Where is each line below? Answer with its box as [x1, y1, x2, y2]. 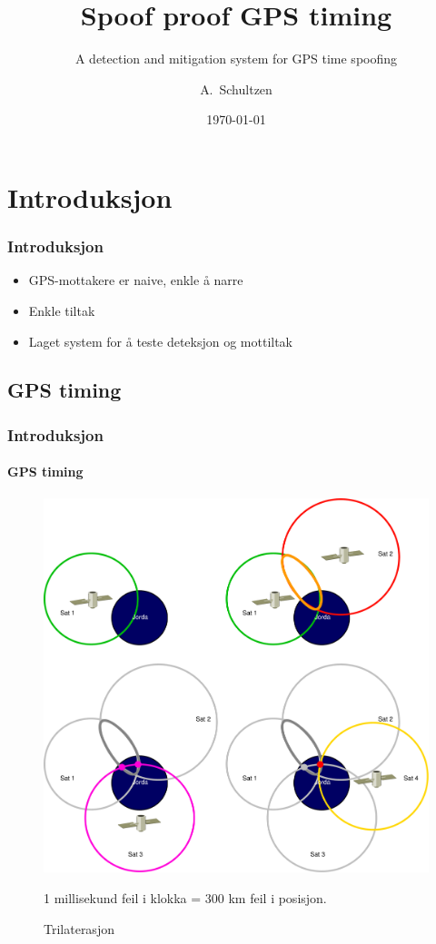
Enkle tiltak [28, 300, 95, 320]
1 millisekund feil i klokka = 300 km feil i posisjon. [44, 888, 327, 907]
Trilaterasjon [44, 919, 114, 938]
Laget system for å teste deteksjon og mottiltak [28, 331, 293, 350]
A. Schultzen [200, 79, 272, 98]
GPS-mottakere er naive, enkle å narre [28, 270, 243, 290]
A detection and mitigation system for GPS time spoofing [74, 49, 398, 68]
